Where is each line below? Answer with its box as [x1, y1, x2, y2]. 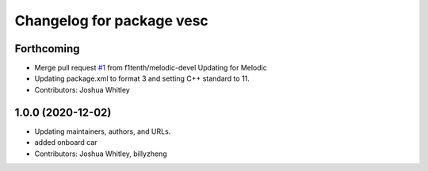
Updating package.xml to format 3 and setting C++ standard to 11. [34, 74, 250, 83]
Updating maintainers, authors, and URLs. [34, 127, 171, 136]
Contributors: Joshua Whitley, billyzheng [34, 149, 167, 158]
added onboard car [34, 138, 98, 147]
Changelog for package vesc [14, 12, 209, 29]
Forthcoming [14, 42, 80, 55]
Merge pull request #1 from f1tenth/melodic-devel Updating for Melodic [34, 63, 267, 73]
